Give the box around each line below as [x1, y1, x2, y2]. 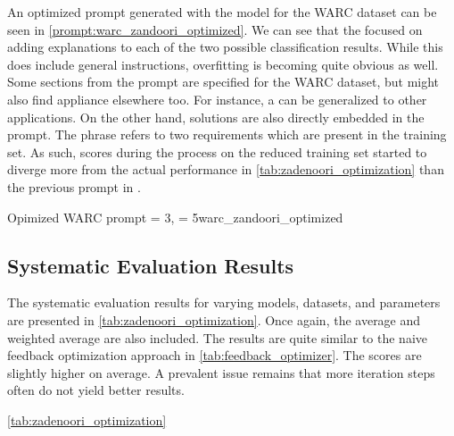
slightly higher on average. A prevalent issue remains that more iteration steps [7, 363, 435, 381]
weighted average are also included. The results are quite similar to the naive [7, 328, 428, 347]
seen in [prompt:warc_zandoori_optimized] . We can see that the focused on [7, 20, 423, 38]
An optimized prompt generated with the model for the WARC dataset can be [7, 3, 437, 21]
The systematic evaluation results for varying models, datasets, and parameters [7, 293, 441, 312]
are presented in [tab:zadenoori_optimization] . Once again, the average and [7, 310, 421, 329]
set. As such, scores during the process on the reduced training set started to [7, 142, 427, 161]
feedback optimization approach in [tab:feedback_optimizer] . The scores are [7, 346, 422, 365]
